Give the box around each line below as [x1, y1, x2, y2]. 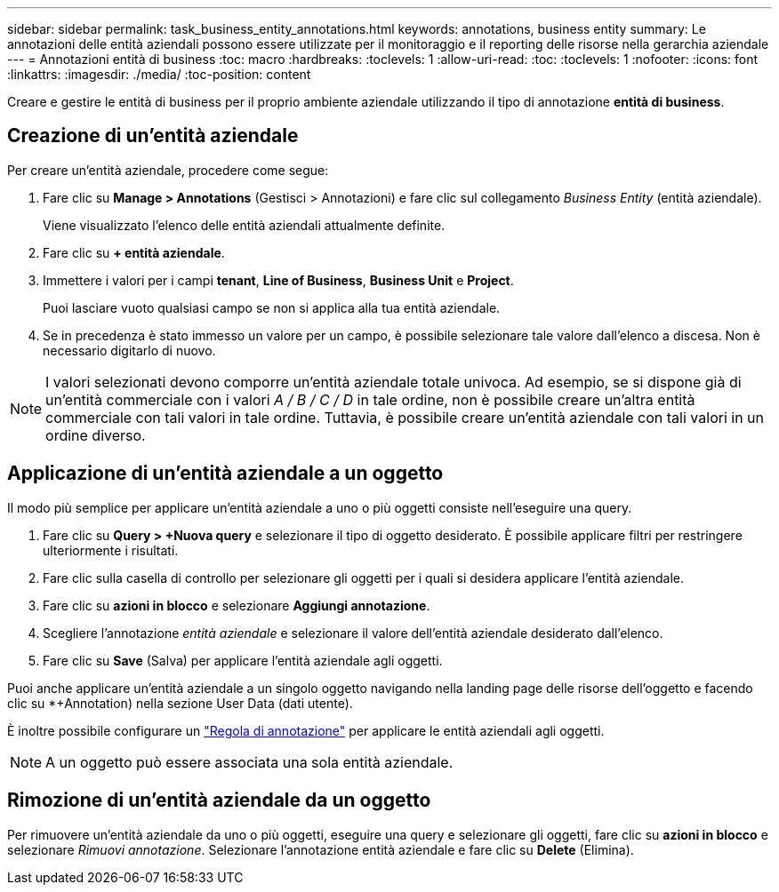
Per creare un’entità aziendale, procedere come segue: [7, 162, 329, 178]
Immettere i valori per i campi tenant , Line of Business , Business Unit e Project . [43, 272, 514, 288]
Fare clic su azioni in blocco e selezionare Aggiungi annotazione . [43, 597, 430, 613]
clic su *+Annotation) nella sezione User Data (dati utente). [7, 695, 353, 711]
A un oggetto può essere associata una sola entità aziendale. [45, 753, 454, 771]
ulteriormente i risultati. [43, 542, 179, 558]
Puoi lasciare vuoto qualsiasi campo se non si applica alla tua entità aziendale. [43, 299, 501, 315]
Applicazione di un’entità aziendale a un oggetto [7, 462, 444, 485]
